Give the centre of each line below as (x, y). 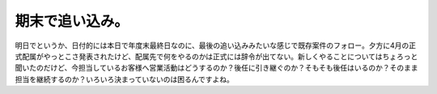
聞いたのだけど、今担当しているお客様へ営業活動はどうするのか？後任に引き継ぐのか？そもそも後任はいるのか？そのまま (216, 68)
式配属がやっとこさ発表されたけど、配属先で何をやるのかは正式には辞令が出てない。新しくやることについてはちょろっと (216, 56)
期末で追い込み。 (72, 21)
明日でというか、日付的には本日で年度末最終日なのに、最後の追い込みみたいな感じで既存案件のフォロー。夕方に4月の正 (216, 45)
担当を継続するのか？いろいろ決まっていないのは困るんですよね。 (125, 79)
